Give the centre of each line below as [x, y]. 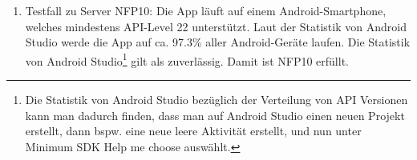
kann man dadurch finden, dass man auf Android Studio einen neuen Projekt [215, 115]
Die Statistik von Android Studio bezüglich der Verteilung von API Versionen [217, 100]
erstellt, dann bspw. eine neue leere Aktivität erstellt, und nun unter [193, 131]
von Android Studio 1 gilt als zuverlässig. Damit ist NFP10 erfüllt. [187, 59]
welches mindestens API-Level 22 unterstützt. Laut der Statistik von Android [216, 26]
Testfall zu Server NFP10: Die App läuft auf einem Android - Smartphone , [206, 10]
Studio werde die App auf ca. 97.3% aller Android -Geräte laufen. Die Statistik [218, 42]
